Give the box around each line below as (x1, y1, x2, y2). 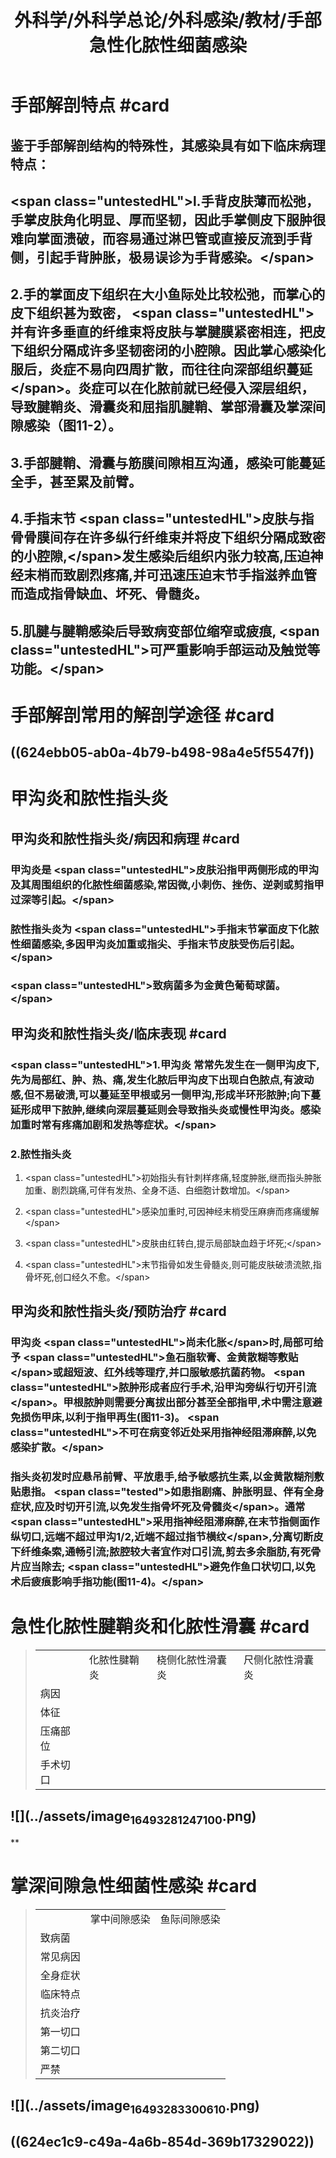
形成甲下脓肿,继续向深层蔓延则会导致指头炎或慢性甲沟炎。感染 (20, 1102, 322, 1116)
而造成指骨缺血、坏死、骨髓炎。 (10, 586, 208, 603)
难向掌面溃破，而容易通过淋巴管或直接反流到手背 (10, 230, 313, 247)
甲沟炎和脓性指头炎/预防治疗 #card (10, 1303, 227, 1320)
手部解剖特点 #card (10, 94, 170, 117)
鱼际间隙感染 (159, 1912, 221, 1926)
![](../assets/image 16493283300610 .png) (10, 2097, 260, 2116)
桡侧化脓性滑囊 (156, 1653, 228, 1667)
